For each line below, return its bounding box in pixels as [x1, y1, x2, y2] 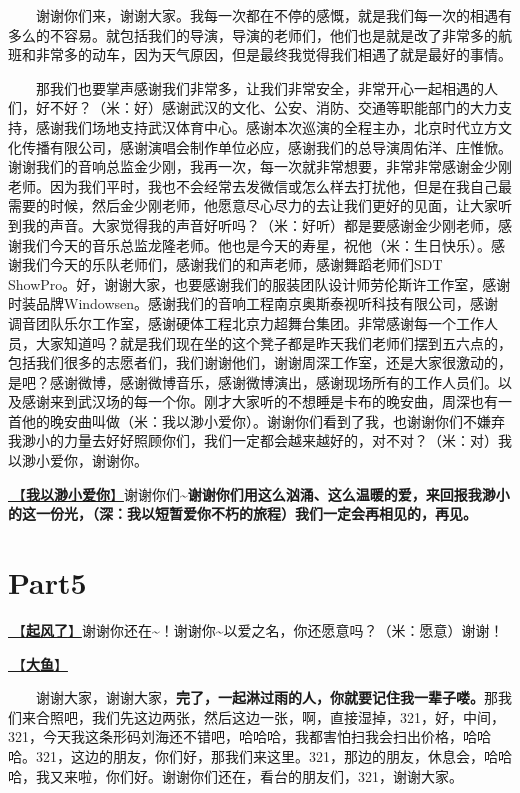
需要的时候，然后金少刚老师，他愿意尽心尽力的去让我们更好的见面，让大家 [8, 195, 498, 216]
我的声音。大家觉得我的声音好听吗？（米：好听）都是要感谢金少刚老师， [21, 214, 498, 235]
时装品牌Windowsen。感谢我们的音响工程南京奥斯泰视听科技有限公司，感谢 [8, 293, 499, 314]
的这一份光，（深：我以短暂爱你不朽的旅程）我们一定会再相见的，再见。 [8, 503, 477, 524]
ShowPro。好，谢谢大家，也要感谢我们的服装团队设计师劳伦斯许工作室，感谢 [8, 273, 511, 294]
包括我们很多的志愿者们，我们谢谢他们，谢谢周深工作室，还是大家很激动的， [8, 352, 512, 373]
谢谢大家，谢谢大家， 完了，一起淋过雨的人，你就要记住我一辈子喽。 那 [36, 687, 498, 708]
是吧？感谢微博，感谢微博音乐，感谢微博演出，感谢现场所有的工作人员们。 [8, 371, 498, 392]
